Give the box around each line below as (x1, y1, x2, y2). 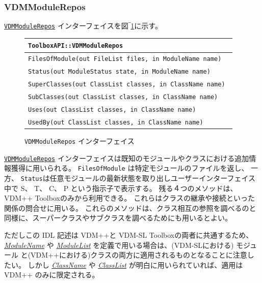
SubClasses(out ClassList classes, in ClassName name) (28, 93, 218, 101)
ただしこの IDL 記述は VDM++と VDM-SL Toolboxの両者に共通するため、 (4, 229, 253, 240)
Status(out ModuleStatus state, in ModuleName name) (28, 68, 211, 76)
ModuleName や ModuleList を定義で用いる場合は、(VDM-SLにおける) (4, 239, 234, 250)
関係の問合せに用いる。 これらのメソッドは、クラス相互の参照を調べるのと (4, 202, 256, 213)
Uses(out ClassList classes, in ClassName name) (28, 106, 196, 113)
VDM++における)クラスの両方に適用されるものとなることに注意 (31, 249, 247, 260)
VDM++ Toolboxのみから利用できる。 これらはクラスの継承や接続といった (4, 193, 255, 203)
